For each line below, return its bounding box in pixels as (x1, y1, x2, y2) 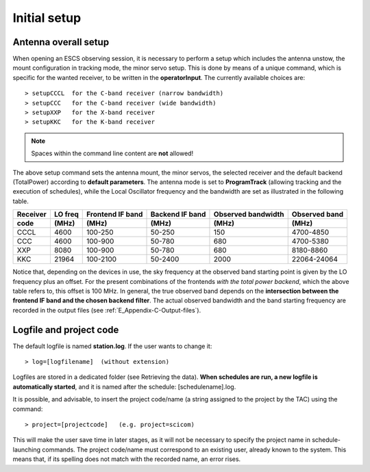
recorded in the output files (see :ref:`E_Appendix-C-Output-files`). (12, 306, 201, 314)
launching (12, 445, 41, 454)
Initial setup (12, 10, 82, 25)
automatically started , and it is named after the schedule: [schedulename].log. (12, 382, 236, 391)
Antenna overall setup (12, 36, 110, 48)
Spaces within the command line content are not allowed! (31, 149, 194, 157)
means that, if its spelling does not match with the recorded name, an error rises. (12, 455, 241, 463)
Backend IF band (150, 209, 206, 219)
